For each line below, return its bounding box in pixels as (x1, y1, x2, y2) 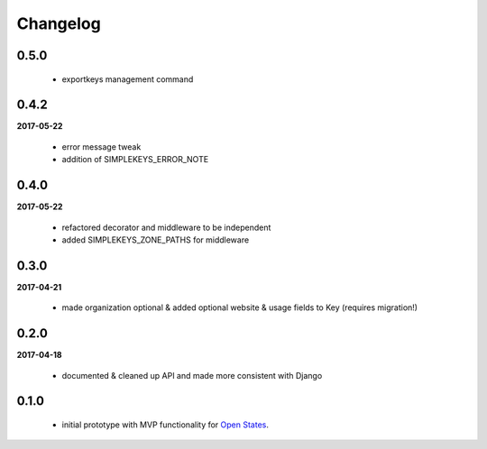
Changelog (16, 14, 101, 33)
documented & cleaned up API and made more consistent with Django (61, 370, 323, 380)
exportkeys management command (61, 73, 194, 85)
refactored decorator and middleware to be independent (61, 222, 271, 233)
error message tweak (61, 141, 142, 152)
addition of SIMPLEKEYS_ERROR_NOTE (61, 154, 209, 165)
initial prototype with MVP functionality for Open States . (61, 419, 270, 430)
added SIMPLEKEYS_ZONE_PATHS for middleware (61, 234, 250, 245)
